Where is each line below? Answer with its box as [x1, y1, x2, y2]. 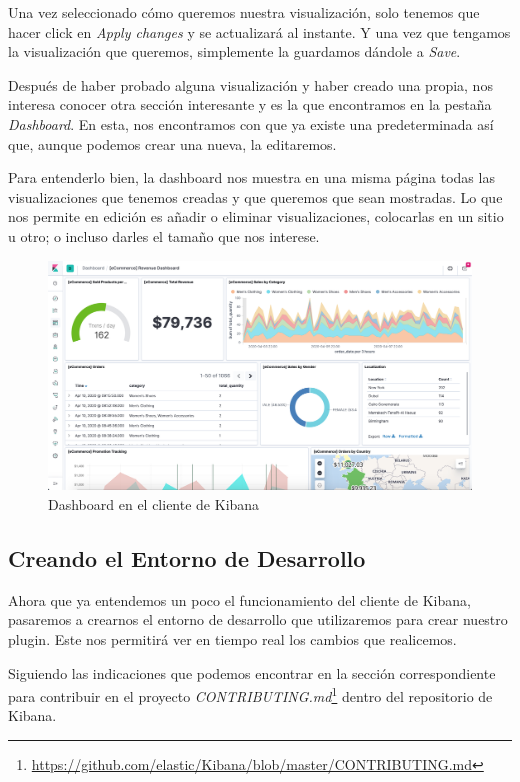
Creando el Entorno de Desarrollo [8, 542, 366, 573]
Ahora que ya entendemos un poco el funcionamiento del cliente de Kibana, [8, 589, 471, 610]
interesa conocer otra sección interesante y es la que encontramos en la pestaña [8, 94, 492, 115]
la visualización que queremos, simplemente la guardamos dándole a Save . [8, 41, 461, 62]
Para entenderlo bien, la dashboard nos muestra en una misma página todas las [8, 167, 495, 188]
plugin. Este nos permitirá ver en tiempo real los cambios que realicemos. [8, 628, 457, 649]
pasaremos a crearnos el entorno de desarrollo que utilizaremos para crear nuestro [8, 609, 508, 630]
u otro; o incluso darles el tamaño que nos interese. [8, 225, 320, 246]
